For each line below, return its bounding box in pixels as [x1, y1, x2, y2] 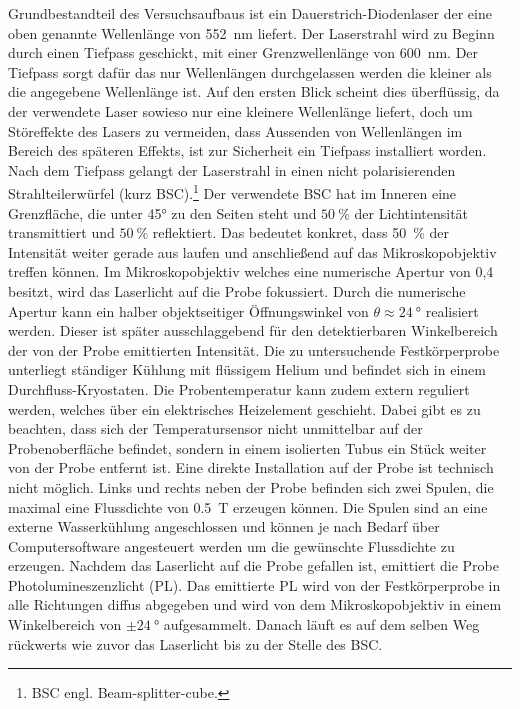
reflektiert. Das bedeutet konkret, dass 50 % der [152, 222, 449, 243]
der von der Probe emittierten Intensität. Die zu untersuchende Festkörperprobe [8, 339, 500, 360]
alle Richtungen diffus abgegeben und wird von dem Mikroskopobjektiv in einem [8, 594, 502, 615]
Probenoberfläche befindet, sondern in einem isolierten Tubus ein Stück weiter [8, 437, 487, 458]
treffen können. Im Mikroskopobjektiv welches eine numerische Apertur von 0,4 [8, 261, 494, 282]
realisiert [425, 300, 479, 321]
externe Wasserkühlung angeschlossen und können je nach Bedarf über [8, 516, 440, 537]
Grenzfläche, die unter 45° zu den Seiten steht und [8, 202, 317, 223]
